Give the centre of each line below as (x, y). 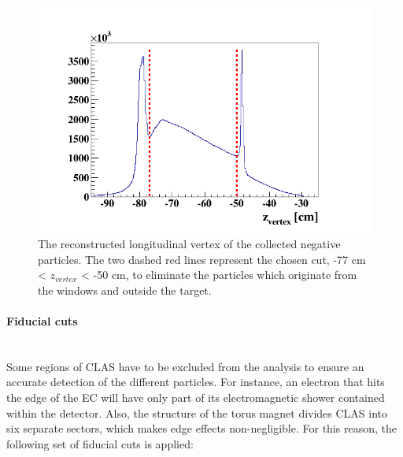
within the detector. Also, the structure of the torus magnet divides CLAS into (197, 412)
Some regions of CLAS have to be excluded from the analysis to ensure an (185, 366)
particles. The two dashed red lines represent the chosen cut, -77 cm (202, 259)
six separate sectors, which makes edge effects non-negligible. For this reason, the (201, 428)
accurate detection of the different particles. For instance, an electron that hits (196, 382)
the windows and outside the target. (125, 290)
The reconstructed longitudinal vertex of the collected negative (189, 244)
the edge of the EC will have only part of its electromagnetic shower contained (196, 398)
